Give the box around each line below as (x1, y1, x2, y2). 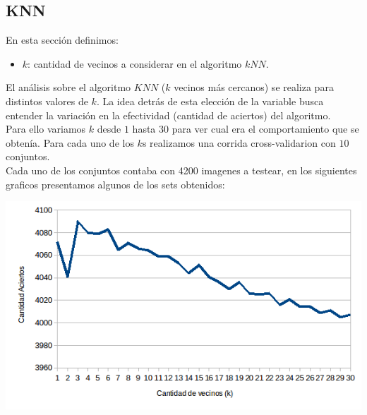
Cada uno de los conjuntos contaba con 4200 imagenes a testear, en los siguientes (6, 162, 357, 177)
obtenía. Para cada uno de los (6, 135, 134, 150)
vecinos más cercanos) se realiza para (174, 80, 334, 95)
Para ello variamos (6, 121, 86, 136)
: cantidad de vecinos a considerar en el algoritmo (28, 56, 242, 71)
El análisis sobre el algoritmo (6, 80, 131, 95)
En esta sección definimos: (6, 32, 119, 47)
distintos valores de (6, 93, 88, 108)
